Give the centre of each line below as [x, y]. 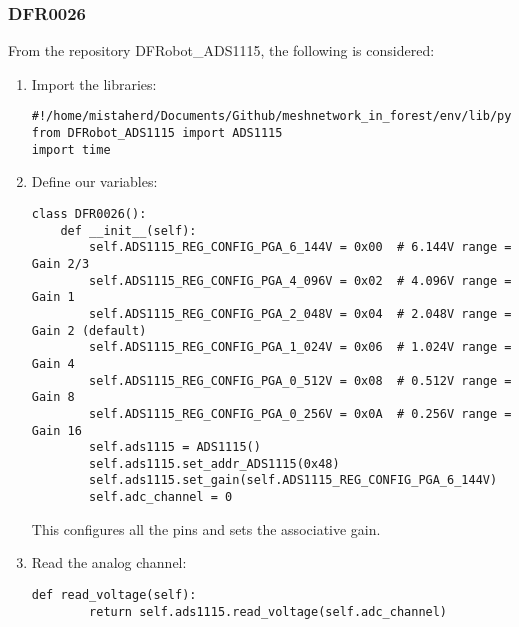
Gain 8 [53, 397]
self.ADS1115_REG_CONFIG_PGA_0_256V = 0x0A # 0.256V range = [300, 413]
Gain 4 [53, 363]
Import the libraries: [94, 83]
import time [71, 149]
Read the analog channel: [109, 562]
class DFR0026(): [89, 213]
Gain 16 [56, 430]
